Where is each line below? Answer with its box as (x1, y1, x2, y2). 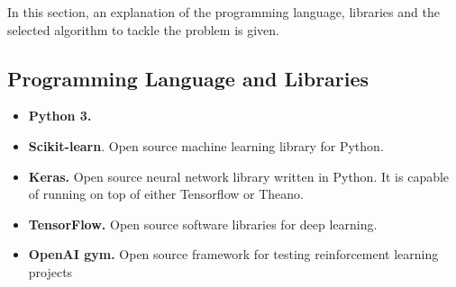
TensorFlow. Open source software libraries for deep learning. (28, 214, 378, 233)
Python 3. (28, 106, 92, 125)
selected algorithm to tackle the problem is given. (7, 20, 279, 39)
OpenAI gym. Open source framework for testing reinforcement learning (28, 245, 439, 264)
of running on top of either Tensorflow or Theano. (28, 184, 304, 203)
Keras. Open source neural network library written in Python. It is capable (28, 166, 450, 185)
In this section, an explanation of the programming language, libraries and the (7, 3, 440, 21)
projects (28, 262, 73, 281)
